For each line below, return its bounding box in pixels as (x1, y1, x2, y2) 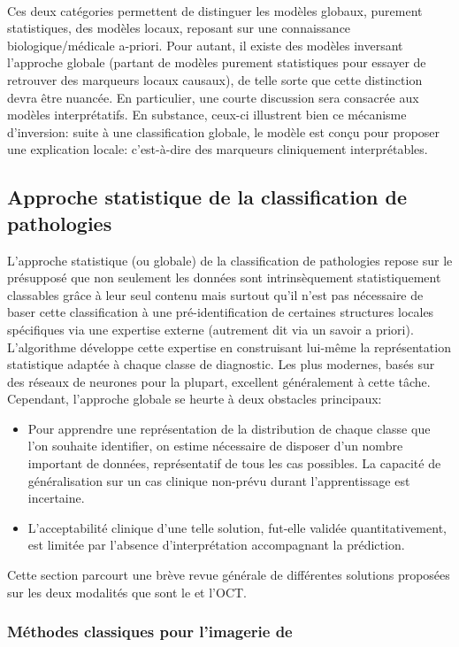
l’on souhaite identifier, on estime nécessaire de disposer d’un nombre (27, 436, 403, 455)
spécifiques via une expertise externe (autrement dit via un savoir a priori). (7, 320, 414, 338)
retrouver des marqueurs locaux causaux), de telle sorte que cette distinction (7, 70, 423, 89)
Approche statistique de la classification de (7, 183, 407, 211)
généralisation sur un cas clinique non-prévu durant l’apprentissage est (27, 471, 410, 489)
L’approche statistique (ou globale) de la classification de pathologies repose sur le (7, 250, 453, 269)
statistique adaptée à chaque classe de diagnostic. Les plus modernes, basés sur (7, 355, 435, 374)
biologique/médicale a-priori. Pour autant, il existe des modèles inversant (7, 35, 403, 54)
